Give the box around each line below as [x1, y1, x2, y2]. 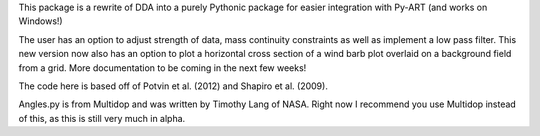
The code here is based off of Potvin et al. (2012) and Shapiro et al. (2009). [18, 80, 329, 92]
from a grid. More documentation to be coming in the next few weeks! [18, 61, 307, 74]
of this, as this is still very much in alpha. [18, 112, 186, 124]
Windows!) [18, 15, 64, 27]
